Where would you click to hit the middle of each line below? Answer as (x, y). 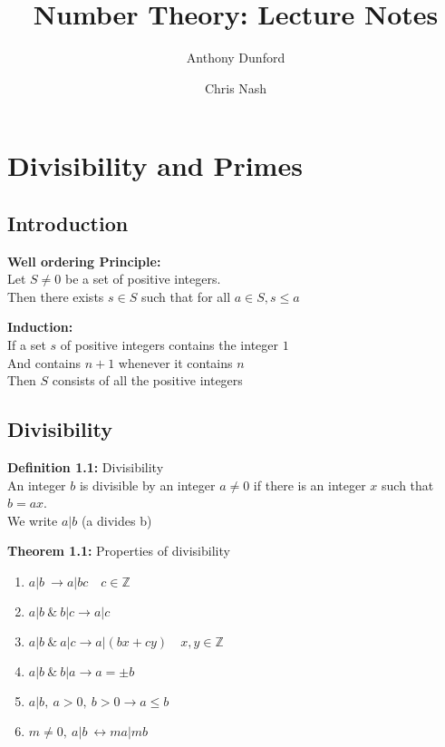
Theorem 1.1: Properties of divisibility (119, 551)
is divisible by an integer (147, 485)
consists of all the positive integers (147, 380)
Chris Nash (236, 87)
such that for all (186, 296)
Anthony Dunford (236, 58)
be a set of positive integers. (143, 279)
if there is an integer (310, 485)
